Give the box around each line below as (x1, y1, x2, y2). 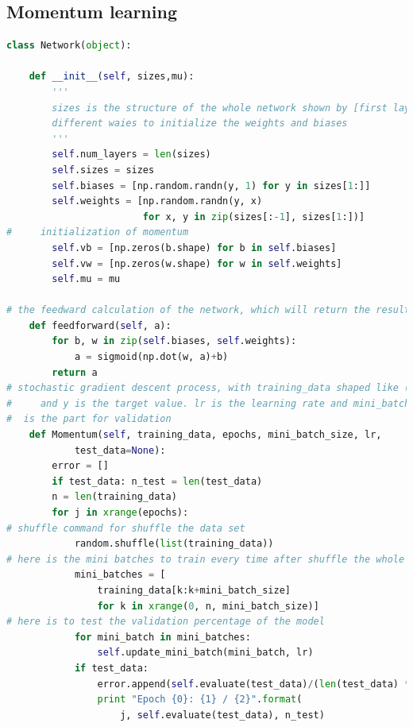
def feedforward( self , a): (29, 319, 172, 331)
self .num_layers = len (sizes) (52, 149, 211, 160)
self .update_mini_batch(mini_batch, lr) (97, 647, 314, 659)
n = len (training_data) (52, 491, 177, 503)
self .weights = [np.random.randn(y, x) (52, 195, 263, 207)
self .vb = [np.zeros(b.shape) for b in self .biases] (52, 242, 337, 253)
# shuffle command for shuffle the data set (6, 522, 245, 534)
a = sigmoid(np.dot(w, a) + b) (74, 351, 229, 363)
